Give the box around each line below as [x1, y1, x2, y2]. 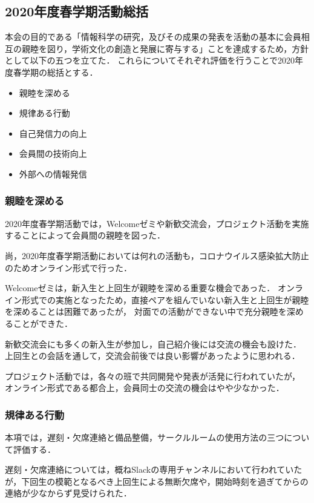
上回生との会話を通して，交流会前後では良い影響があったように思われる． [5, 349, 300, 362]
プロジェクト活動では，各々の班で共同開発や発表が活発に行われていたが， [5, 369, 301, 382]
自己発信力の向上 [19, 127, 87, 139]
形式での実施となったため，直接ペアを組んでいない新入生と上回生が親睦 [21, 293, 309, 306]
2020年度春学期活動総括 [5, 2, 149, 21]
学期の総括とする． [21, 65, 98, 78]
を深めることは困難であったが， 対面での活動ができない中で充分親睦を [5, 305, 287, 318]
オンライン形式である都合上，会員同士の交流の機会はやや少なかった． [5, 381, 284, 394]
